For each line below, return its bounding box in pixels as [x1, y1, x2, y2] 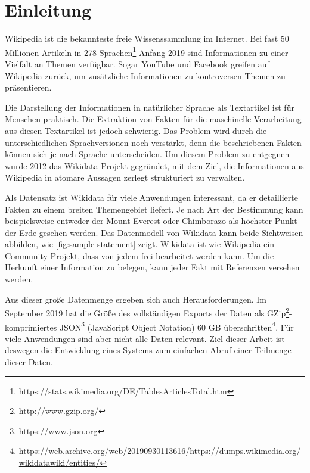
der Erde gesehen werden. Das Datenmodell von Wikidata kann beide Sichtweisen [5, 226, 303, 238]
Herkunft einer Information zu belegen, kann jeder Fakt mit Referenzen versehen [5, 261, 300, 273]
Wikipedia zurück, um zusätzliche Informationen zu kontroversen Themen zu [5, 69, 286, 82]
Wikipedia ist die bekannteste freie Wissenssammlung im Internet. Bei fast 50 [5, 32, 289, 45]
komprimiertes [5, 320, 57, 333]
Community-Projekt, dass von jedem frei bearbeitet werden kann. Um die [5, 249, 274, 262]
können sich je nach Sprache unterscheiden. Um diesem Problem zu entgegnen [5, 148, 290, 160]
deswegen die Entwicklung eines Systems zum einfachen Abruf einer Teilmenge [5, 344, 292, 356]
